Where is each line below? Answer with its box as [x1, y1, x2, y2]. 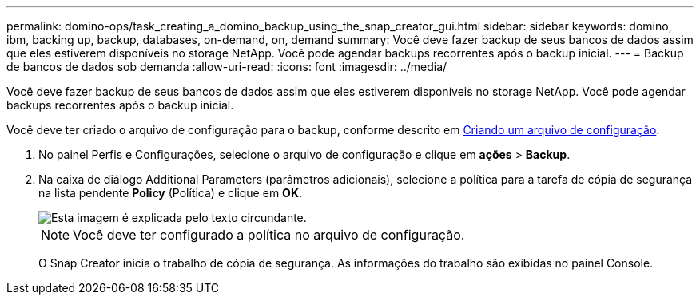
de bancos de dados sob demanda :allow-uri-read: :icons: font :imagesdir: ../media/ [6, 60, 447, 73]
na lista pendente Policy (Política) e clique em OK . [38, 186, 302, 200]
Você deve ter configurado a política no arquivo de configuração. [73, 227, 465, 243]
